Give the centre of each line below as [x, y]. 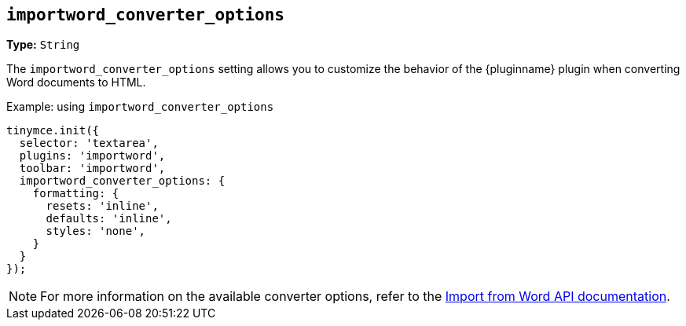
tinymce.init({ [53, 131]
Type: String [43, 45]
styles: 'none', [96, 231]
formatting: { [76, 194]
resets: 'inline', [102, 206]
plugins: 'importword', [92, 156]
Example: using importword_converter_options [140, 107]
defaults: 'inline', [109, 219]
